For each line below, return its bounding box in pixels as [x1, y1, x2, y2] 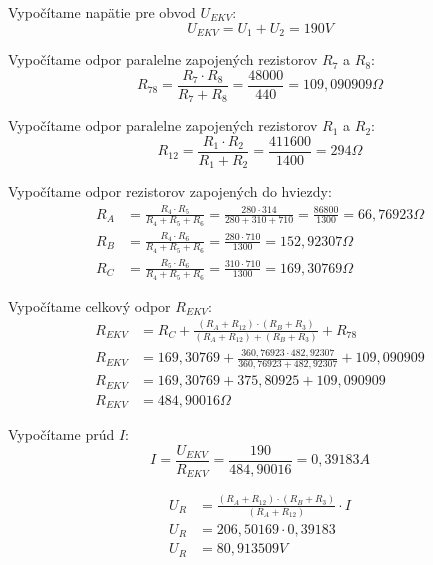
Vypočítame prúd [8, 424, 115, 445]
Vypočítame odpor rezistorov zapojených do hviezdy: [8, 181, 332, 202]
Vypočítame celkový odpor [8, 295, 171, 316]
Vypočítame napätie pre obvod [8, 2, 196, 22]
